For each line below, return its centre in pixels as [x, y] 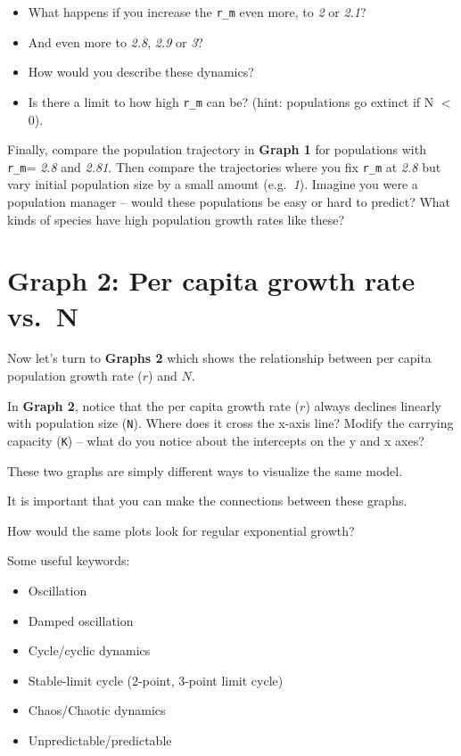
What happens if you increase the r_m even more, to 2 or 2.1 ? [197, 12]
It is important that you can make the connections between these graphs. [207, 501]
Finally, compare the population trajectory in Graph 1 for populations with [217, 149]
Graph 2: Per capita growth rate [211, 280]
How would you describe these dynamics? [141, 72]
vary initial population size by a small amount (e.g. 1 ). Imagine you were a [213, 184]
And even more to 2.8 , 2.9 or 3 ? [115, 41]
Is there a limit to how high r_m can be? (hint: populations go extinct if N [231, 101]
